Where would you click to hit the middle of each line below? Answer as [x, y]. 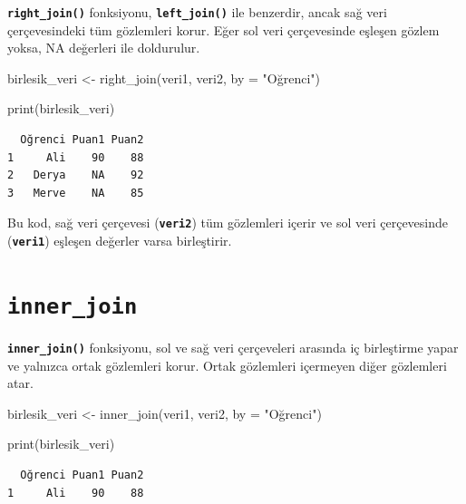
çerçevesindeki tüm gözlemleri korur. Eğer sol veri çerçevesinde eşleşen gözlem [223, 29]
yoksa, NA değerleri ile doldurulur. [104, 48]
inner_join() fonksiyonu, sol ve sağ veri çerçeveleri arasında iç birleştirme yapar [233, 347]
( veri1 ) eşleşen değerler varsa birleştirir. [120, 241]
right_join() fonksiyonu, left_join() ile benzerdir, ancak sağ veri [197, 12]
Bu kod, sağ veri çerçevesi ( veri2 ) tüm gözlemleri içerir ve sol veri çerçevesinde [228, 223]
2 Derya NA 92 [76, 175]
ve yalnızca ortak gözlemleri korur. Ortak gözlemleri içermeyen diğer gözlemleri [227, 365]
